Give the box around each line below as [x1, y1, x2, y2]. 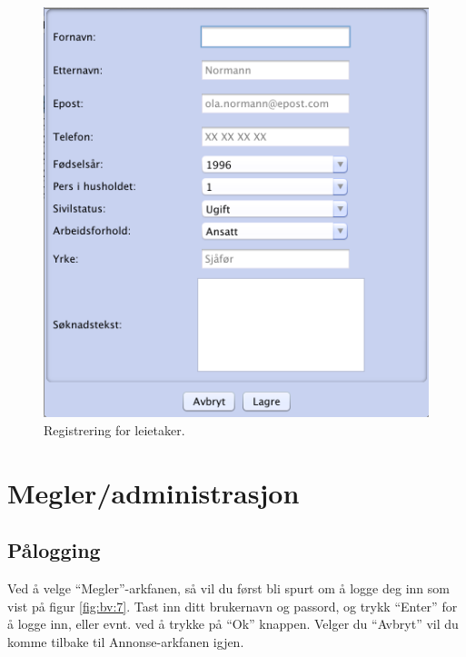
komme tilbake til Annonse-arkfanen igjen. [7, 632, 244, 651]
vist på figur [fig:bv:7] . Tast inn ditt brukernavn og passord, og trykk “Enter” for [7, 596, 458, 615]
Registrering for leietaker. [44, 420, 185, 439]
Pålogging [7, 536, 101, 564]
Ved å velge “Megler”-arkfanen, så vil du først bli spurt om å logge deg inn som [7, 579, 450, 598]
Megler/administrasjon [7, 473, 300, 511]
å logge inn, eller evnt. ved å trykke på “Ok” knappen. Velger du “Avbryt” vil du [7, 614, 459, 633]
